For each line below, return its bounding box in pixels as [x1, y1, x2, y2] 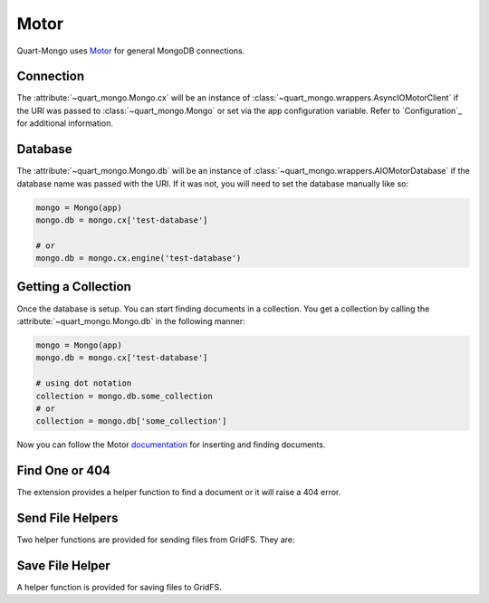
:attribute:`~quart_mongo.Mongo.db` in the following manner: [16, 315, 246, 326]
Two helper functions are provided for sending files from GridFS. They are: [16, 534, 295, 545]
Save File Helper [16, 558, 110, 573]
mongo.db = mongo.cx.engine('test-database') [35, 254, 242, 263]
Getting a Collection [16, 279, 131, 294]
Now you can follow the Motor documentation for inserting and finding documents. [16, 439, 326, 450]
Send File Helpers [16, 511, 119, 525]
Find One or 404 [16, 463, 111, 479]
